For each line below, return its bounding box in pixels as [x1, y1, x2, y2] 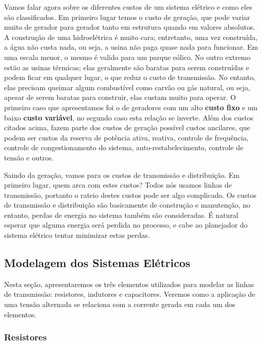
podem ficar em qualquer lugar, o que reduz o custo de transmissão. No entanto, [4, 72, 256, 83]
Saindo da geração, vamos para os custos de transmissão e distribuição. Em [4, 169, 240, 180]
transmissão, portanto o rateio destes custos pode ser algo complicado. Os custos [4, 189, 257, 200]
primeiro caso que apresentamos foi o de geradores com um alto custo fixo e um [4, 102, 258, 112]
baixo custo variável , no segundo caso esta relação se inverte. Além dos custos [4, 112, 254, 123]
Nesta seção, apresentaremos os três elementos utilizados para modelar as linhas [4, 278, 254, 289]
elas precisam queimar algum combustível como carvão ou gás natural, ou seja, [4, 82, 250, 92]
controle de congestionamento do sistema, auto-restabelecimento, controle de [4, 142, 244, 153]
